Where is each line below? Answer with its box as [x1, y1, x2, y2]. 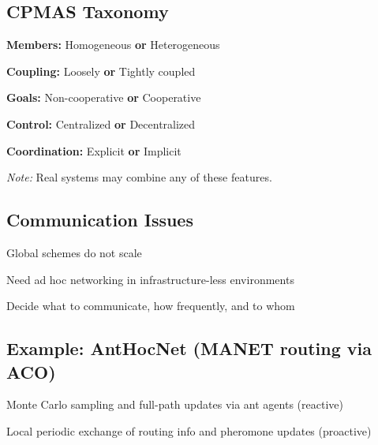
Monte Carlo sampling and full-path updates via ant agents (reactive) [6, 396, 343, 413]
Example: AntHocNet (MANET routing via [6, 336, 372, 361]
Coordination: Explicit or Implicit [6, 142, 182, 159]
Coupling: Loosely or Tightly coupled [6, 62, 196, 79]
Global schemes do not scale [6, 244, 142, 260]
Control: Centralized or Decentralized [6, 115, 196, 132]
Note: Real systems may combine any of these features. [6, 169, 272, 185]
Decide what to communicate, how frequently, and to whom [6, 297, 295, 314]
